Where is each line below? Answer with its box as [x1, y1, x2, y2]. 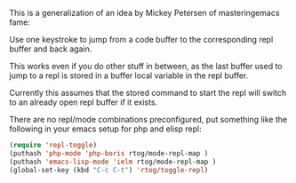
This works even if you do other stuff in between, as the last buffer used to [9, 61, 283, 71]
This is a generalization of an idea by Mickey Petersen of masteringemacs [9, 8, 280, 18]
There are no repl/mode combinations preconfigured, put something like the [9, 115, 287, 124]
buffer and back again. [9, 44, 92, 54]
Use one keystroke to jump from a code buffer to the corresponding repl [9, 35, 274, 44]
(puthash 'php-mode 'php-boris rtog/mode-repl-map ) [9, 148, 209, 158]
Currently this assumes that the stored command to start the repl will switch [9, 88, 287, 98]
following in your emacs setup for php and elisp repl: [9, 123, 202, 134]
